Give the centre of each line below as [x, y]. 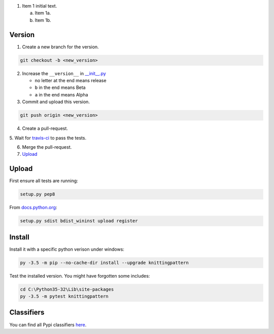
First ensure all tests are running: [44, 181]
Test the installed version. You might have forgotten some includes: [80, 276]
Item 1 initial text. [40, 6]
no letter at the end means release [71, 81]
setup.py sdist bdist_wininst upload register [79, 221]
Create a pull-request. [45, 128]
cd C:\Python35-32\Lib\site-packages [67, 289]
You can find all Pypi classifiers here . [48, 324]
